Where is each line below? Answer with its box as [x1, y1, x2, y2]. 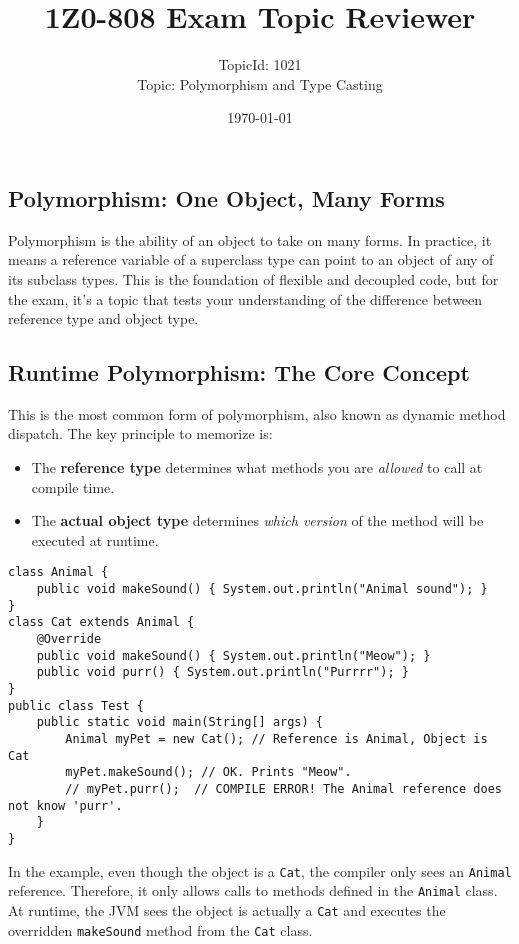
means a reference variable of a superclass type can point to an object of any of [8, 249, 494, 270]
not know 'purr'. [8, 798, 123, 813]
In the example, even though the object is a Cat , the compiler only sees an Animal [8, 860, 512, 881]
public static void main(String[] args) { [36, 715, 323, 730]
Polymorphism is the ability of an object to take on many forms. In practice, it [8, 229, 492, 250]
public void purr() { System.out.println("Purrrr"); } [36, 665, 409, 680]
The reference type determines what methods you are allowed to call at [31, 457, 483, 478]
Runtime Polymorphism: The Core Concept [8, 357, 470, 388]
